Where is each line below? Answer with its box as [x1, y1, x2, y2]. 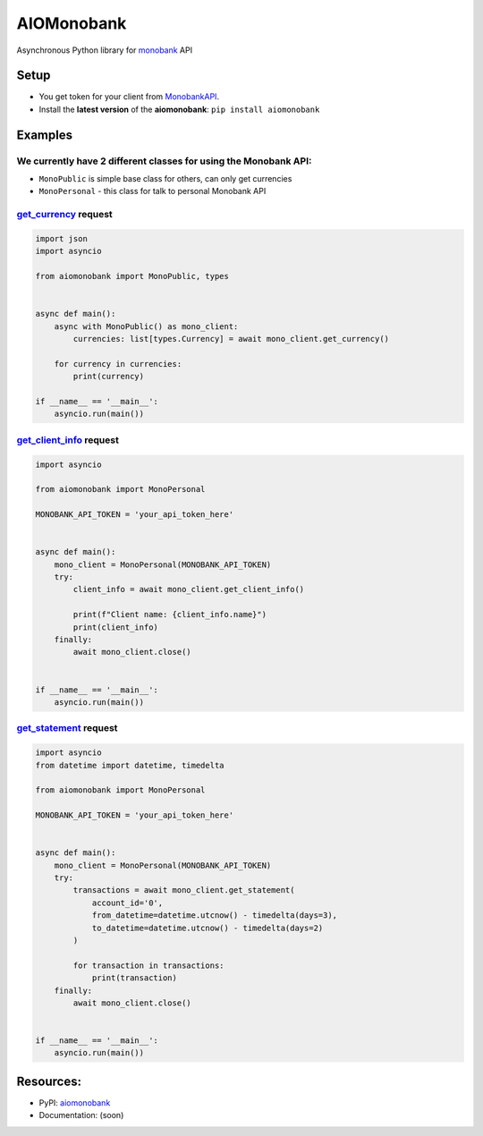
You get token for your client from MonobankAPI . [38, 91, 219, 102]
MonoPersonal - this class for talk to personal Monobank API [38, 186, 267, 197]
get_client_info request [16, 434, 120, 446]
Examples [16, 127, 73, 142]
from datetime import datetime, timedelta [35, 760, 225, 770]
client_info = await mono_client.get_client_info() [72, 584, 305, 595]
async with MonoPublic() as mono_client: [54, 321, 239, 331]
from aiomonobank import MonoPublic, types [35, 271, 230, 282]
